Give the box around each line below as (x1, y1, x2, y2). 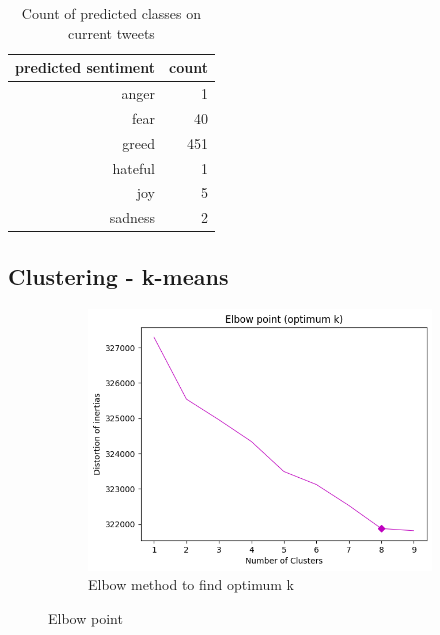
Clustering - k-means (8, 260, 229, 291)
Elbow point (48, 607, 123, 628)
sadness (109, 207, 155, 228)
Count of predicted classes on (21, 3, 202, 23)
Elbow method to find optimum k (88, 574, 294, 595)
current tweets (68, 22, 155, 43)
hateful (112, 157, 155, 178)
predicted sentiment (15, 57, 155, 78)
